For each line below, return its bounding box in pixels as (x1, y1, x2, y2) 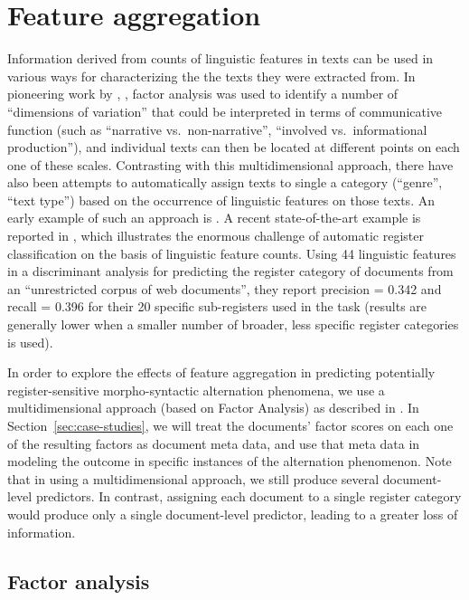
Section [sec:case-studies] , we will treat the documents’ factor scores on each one (7, 416, 454, 434)
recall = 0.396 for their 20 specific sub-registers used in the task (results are (7, 297, 427, 316)
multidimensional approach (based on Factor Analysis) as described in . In (7, 398, 419, 417)
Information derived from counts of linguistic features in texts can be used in (7, 49, 434, 68)
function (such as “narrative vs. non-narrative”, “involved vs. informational (7, 119, 427, 138)
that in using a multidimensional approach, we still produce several (7, 469, 380, 488)
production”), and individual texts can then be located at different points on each (7, 138, 460, 157)
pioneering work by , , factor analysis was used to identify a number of (7, 84, 399, 103)
